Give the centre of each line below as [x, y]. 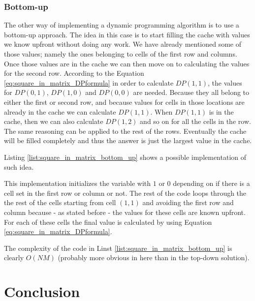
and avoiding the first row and [188, 202]
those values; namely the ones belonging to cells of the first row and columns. [121, 54]
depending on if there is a [211, 183]
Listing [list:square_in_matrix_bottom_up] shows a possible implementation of [125, 157]
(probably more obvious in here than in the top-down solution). [154, 257]
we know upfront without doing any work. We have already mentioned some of [123, 44]
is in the [221, 111]
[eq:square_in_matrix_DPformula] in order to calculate [89, 82]
